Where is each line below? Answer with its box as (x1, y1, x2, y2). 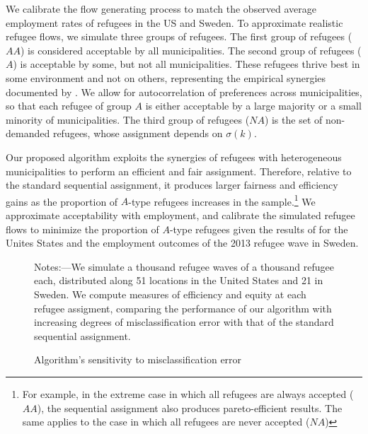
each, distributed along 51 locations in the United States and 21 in (34, 273, 323, 288)
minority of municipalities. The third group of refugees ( (6, 112, 250, 127)
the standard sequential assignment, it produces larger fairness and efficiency (6, 177, 338, 192)
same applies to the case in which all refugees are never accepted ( (22, 414, 310, 429)
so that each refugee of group (6, 98, 132, 113)
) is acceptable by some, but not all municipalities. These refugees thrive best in (13, 57, 360, 71)
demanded (6, 126, 50, 141)
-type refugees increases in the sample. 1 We (128, 192, 316, 209)
